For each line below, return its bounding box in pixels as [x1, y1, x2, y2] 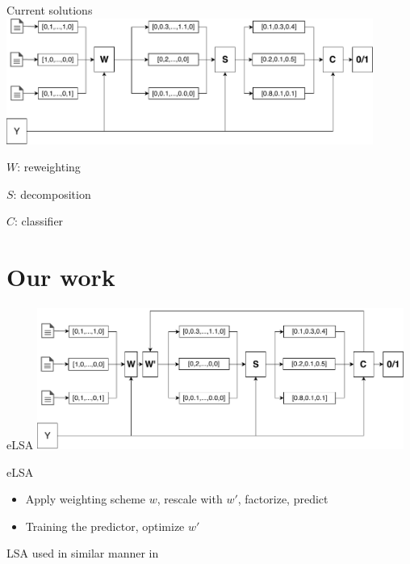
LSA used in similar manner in [6, 545, 159, 562]
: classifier [15, 213, 64, 229]
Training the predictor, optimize [25, 517, 185, 534]
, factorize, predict [237, 490, 328, 507]
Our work [6, 260, 115, 293]
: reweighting [17, 158, 81, 175]
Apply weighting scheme [25, 490, 146, 507]
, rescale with [157, 490, 223, 507]
